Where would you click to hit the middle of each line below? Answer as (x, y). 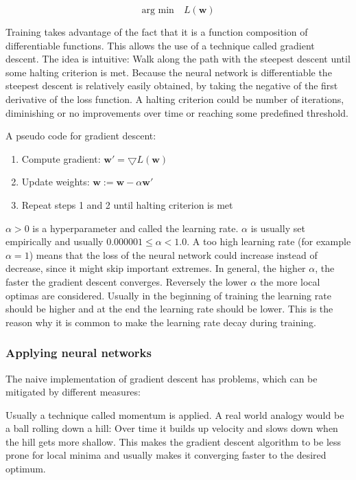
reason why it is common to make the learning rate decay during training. (161, 322)
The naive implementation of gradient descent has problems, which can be (162, 378)
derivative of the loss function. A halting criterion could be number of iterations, (175, 99)
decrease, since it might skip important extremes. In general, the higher (156, 268)
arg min (158, 10)
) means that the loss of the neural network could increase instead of (173, 254)
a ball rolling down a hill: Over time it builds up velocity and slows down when (172, 428)
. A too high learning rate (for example (269, 241)
